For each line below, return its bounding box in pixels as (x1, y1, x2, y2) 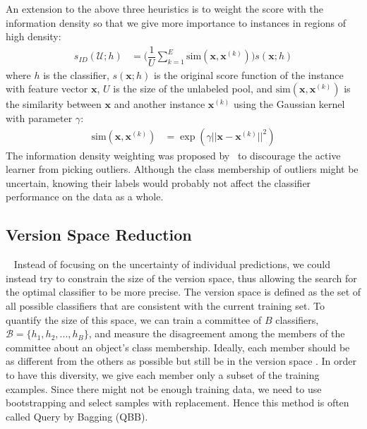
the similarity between (6, 97, 102, 111)
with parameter (6, 111, 73, 126)
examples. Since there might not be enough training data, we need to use (6, 381, 322, 396)
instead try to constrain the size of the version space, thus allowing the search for (6, 270, 357, 285)
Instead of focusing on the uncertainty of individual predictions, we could (13, 257, 331, 272)
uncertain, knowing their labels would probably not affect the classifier (6, 175, 311, 190)
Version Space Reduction (6, 224, 192, 246)
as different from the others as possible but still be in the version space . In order (6, 354, 357, 368)
